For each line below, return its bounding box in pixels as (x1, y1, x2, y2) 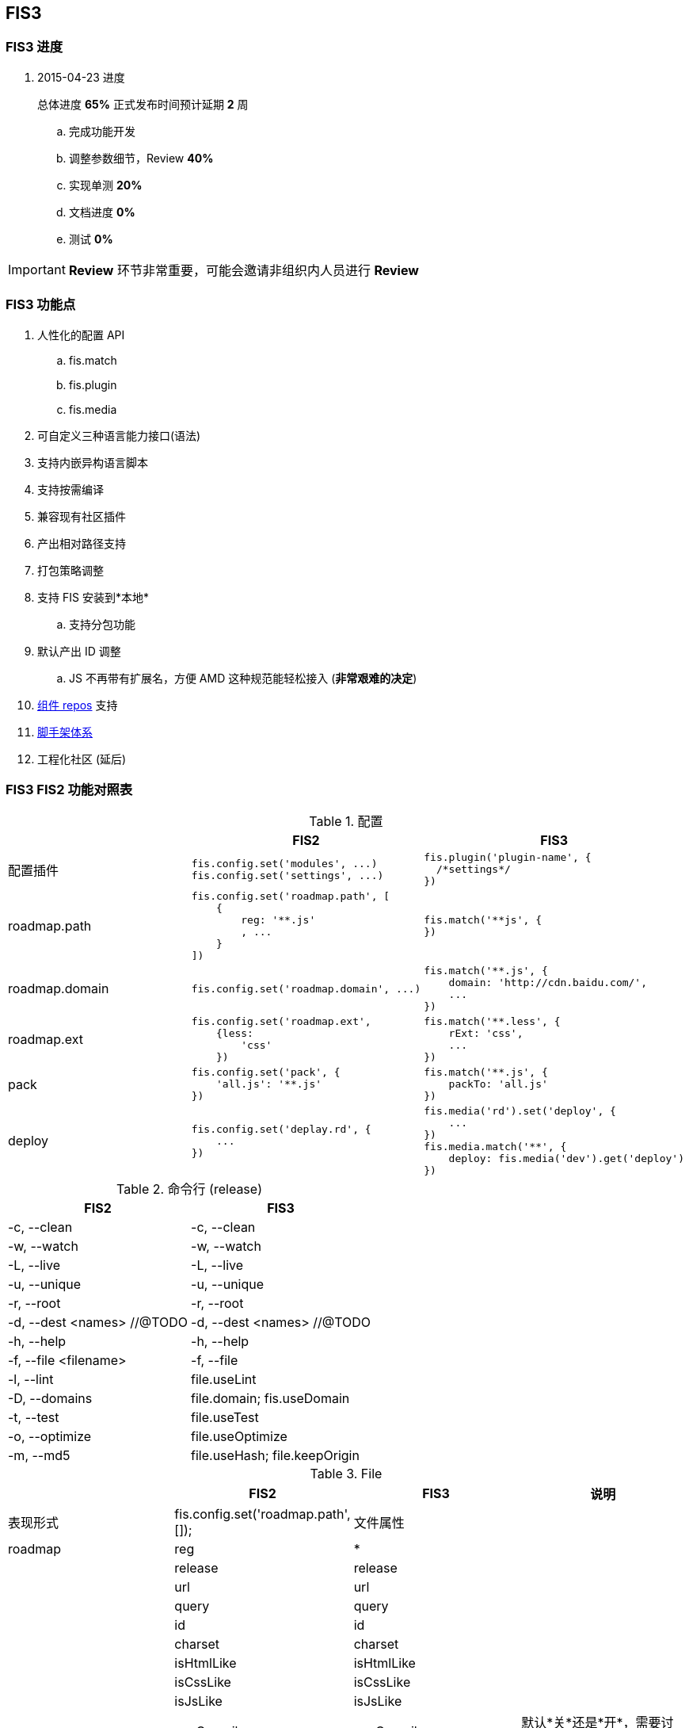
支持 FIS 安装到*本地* (37, 590, 149, 604)
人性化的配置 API (37, 327, 125, 342)
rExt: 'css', (448, 1027, 523, 1040)
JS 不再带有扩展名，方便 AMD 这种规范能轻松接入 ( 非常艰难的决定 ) (69, 671, 417, 685)
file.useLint (191, 1371, 257, 1388)
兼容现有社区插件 (37, 509, 126, 523)
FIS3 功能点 (6, 296, 76, 313)
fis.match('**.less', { (424, 1015, 561, 1028)
